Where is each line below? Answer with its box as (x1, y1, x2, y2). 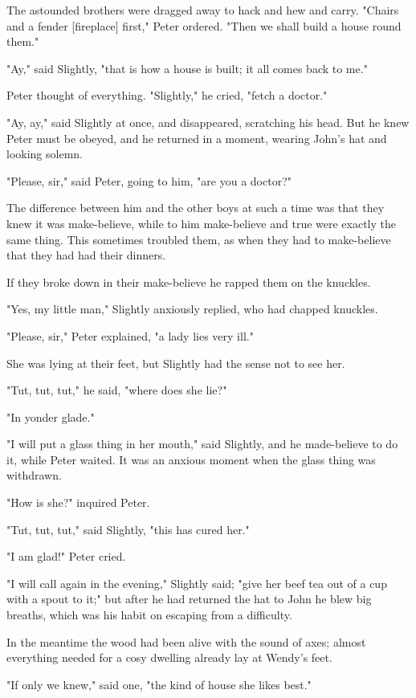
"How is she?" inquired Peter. (6, 494, 150, 511)
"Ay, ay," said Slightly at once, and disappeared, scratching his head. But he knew (6, 113, 410, 130)
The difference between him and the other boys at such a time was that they (6, 199, 385, 216)
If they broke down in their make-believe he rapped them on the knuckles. (6, 273, 371, 290)
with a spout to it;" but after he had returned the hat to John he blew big (6, 590, 372, 607)
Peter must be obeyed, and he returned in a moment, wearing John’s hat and (6, 129, 387, 146)
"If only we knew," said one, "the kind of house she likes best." (6, 676, 312, 692)
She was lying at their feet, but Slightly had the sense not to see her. (6, 354, 345, 371)
